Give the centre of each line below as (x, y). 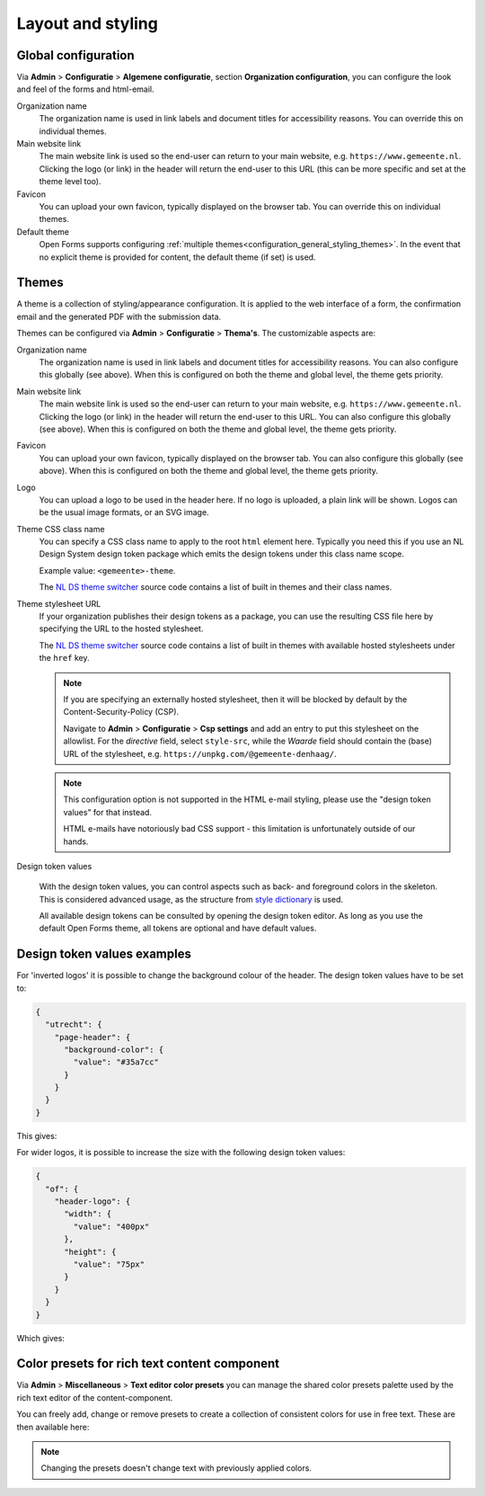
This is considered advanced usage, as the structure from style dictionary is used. (191, 899)
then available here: (53, 1427)
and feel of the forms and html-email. (85, 89)
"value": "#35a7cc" (116, 1062)
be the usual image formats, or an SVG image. (124, 512)
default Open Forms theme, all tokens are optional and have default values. (178, 928)
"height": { (90, 1251)
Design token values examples (104, 954)
